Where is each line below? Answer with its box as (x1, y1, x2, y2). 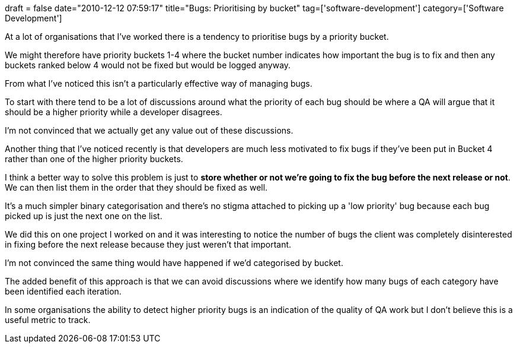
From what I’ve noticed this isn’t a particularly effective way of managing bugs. (5, 78, 312, 88)
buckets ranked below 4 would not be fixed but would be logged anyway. (5, 60, 291, 70)
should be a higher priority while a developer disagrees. (5, 107, 222, 117)
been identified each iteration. (5, 286, 122, 296)
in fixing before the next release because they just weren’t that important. (5, 239, 292, 249)
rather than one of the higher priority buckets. (5, 154, 183, 164)
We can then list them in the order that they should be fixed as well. (5, 182, 268, 192)
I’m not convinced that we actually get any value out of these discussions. (5, 125, 293, 135)
